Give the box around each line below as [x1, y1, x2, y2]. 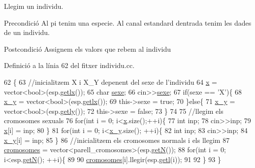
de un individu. [4, 27, 50, 37]
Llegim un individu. [4, 1, 64, 11]
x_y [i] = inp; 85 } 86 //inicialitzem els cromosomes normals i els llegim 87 [4, 134, 230, 145]
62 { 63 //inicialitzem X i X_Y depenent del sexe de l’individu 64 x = [4, 76, 217, 87]
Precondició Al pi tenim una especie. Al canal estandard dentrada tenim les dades [4, 17, 252, 28]
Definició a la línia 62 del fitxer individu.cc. [4, 60, 135, 70]
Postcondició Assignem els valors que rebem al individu [4, 43, 171, 54]
